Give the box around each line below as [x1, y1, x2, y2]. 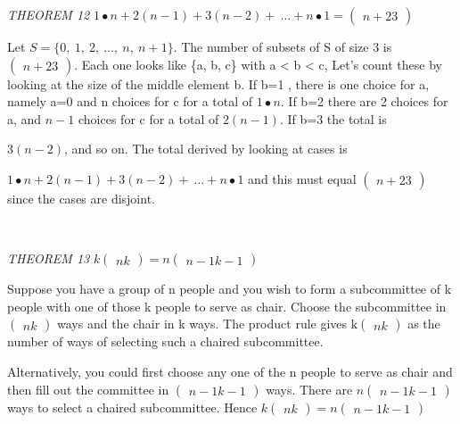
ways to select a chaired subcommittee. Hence [7, 397, 258, 416]
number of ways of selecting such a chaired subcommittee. [7, 332, 324, 351]
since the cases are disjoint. [7, 188, 155, 207]
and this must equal [248, 169, 357, 187]
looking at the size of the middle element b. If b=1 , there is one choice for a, [7, 74, 430, 93]
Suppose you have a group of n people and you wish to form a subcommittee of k [7, 279, 452, 298]
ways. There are [266, 379, 353, 398]
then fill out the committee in [7, 379, 169, 398]
